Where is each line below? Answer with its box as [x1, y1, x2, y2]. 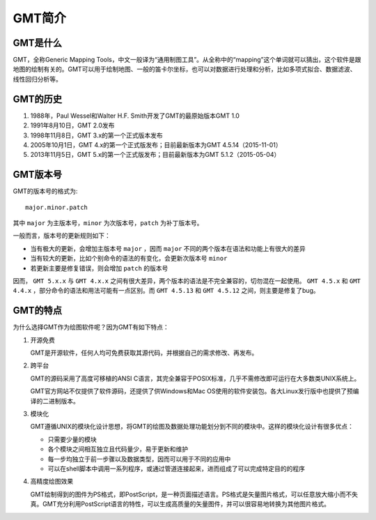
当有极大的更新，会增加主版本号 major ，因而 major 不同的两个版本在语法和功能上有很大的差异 [30, 244, 306, 252]
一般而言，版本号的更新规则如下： [13, 231, 111, 240]
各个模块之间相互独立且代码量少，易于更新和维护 [47, 445, 188, 453]
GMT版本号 [13, 169, 63, 181]
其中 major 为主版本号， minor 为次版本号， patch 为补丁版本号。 [13, 219, 203, 227]
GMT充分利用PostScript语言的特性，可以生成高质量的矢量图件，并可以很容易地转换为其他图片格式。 [42, 500, 331, 508]
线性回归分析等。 [13, 75, 62, 83]
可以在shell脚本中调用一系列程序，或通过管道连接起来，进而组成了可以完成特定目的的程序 [47, 464, 306, 473]
